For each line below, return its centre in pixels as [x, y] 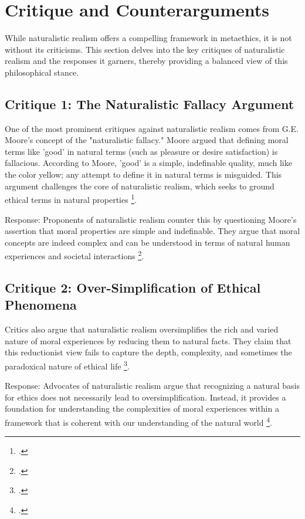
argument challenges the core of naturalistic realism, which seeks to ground [140, 186]
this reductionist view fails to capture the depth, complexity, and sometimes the [148, 352]
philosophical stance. [42, 72]
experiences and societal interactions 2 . [74, 255]
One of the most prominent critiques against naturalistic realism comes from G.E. [152, 128]
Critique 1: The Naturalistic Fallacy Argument [150, 104]
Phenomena [41, 305]
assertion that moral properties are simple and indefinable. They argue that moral [152, 231]
